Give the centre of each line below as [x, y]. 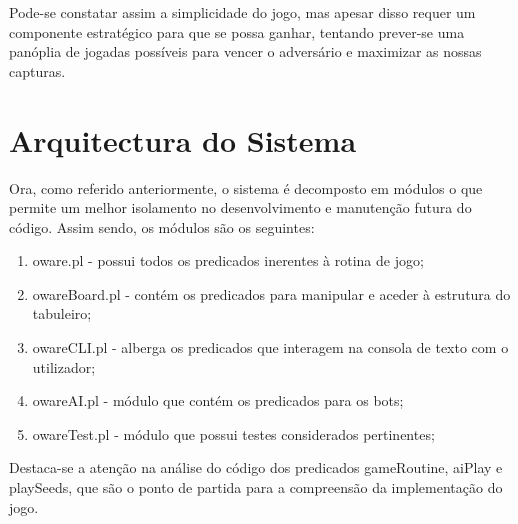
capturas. [37, 70]
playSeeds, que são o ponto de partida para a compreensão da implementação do [256, 487]
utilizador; [64, 366]
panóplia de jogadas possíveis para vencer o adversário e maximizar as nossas [245, 51]
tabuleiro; [62, 313]
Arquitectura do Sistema [183, 139]
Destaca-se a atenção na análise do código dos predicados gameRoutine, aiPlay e [256, 467]
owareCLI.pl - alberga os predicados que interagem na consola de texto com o [270, 347]
